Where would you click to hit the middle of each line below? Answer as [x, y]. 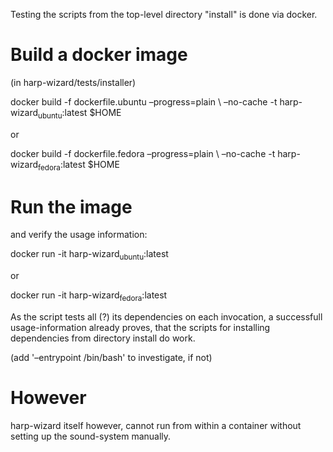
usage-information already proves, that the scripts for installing [140, 328]
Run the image [71, 206]
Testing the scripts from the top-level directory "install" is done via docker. [164, 14]
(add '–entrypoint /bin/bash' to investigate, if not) [111, 358]
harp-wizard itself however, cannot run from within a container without [156, 425]
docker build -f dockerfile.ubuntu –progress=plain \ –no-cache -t [144, 101]
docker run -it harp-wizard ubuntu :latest [89, 255]
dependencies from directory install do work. [103, 338]
